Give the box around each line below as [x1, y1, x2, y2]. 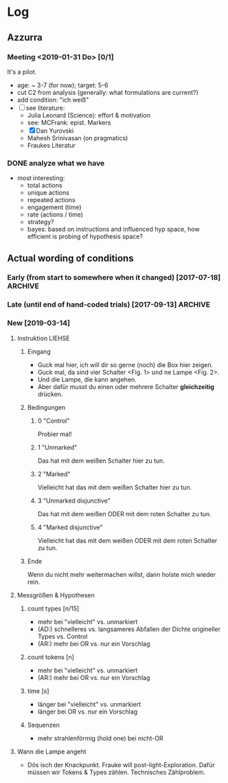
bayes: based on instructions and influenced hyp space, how [27, 225, 201, 234]
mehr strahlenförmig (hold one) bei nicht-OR [37, 734, 163, 742]
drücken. [37, 390, 63, 398]
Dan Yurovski [36, 126, 74, 135]
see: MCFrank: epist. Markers [27, 118, 111, 126]
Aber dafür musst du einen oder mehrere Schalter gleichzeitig [37, 382, 215, 390]
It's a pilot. [7, 67, 37, 76]
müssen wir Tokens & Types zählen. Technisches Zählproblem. [27, 768, 206, 776]
